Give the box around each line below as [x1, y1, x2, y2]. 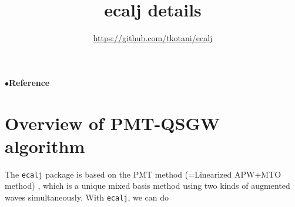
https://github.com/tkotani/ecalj [93, 32, 213, 44]
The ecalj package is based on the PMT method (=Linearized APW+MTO [5, 168, 281, 180]
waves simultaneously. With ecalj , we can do [5, 191, 169, 203]
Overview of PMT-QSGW [5, 111, 220, 135]
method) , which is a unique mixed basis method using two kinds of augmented [5, 179, 290, 192]
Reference [9, 76, 50, 88]
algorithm [5, 133, 85, 158]
